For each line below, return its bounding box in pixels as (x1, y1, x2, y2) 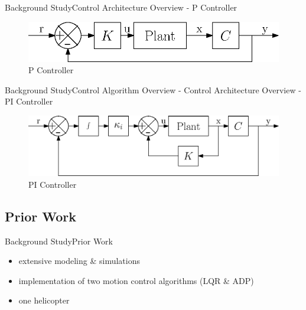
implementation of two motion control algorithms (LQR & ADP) (18, 274, 254, 286)
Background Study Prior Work (5, 234, 113, 247)
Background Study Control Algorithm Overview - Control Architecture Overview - (5, 83, 301, 96)
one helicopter (18, 294, 70, 306)
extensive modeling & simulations (18, 254, 140, 267)
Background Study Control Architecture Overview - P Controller (5, 1, 237, 13)
